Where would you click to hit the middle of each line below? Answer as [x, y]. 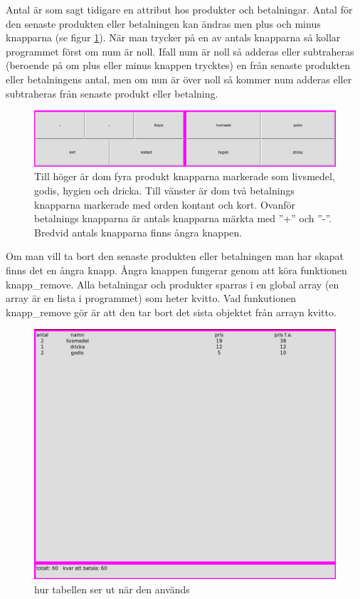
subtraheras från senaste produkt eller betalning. [112, 93]
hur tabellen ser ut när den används [112, 589]
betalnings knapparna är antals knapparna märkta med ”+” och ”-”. [183, 218]
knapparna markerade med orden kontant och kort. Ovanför [165, 204]
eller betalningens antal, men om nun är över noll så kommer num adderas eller [179, 79]
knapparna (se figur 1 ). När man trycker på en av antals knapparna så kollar [173, 37]
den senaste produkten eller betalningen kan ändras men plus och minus [163, 23]
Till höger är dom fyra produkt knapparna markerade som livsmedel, [185, 176]
